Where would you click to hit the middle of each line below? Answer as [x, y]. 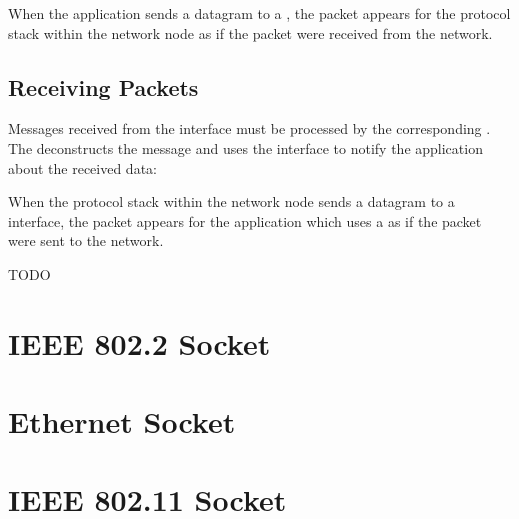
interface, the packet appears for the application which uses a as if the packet [245, 220]
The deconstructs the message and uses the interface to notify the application [245, 147]
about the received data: [82, 167]
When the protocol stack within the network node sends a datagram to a [231, 201]
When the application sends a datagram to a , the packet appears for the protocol [259, 13]
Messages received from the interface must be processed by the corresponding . [249, 128]
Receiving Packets [103, 86]
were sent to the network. [86, 240]
